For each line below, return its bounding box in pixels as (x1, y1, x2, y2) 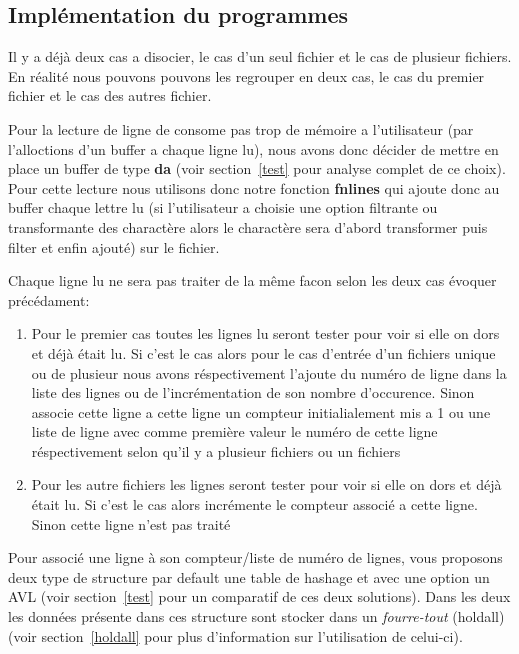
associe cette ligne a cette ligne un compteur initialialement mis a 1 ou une (31, 401, 491, 422)
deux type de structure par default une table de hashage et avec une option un (8, 566, 490, 587)
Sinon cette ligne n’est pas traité (31, 513, 231, 534)
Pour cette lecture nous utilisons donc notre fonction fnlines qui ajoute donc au (8, 177, 500, 198)
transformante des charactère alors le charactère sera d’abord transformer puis (8, 216, 488, 237)
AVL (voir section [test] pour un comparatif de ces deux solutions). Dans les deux (8, 586, 511, 607)
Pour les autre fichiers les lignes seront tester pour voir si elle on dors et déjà (31, 474, 502, 495)
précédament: (8, 289, 90, 310)
